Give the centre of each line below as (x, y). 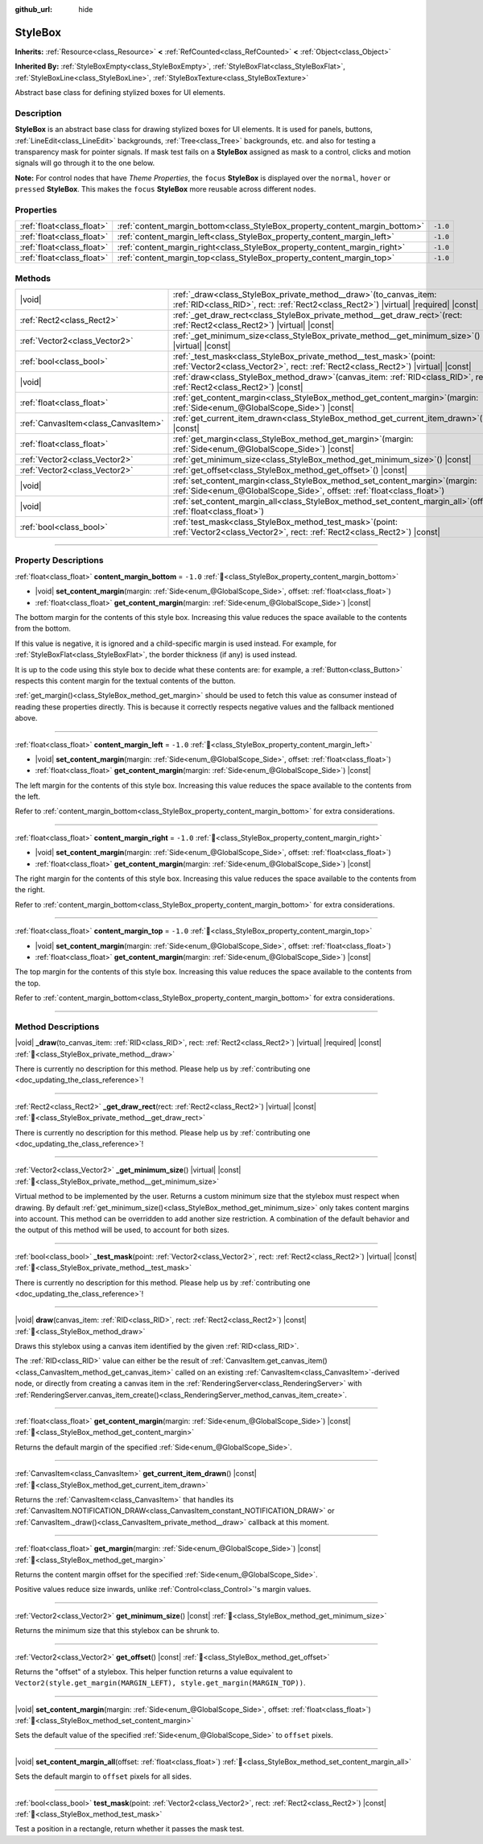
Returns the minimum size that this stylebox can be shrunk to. (117, 1631)
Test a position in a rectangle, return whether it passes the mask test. (130, 1829)
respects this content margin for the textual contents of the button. (126, 680)
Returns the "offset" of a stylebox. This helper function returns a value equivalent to (154, 1672)
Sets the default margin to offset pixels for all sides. (103, 1776)
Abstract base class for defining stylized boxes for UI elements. (120, 93)
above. (26, 718)
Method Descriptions (57, 1027)
